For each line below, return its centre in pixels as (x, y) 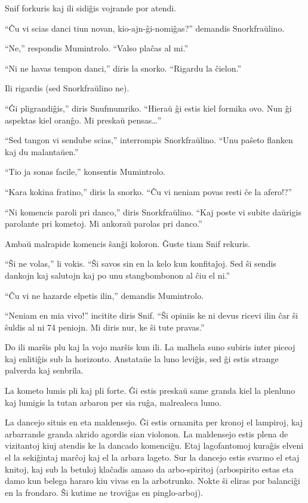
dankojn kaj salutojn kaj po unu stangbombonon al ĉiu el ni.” (118, 275)
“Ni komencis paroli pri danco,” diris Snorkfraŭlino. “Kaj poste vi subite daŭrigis (153, 212)
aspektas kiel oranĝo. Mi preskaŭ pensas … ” (83, 120)
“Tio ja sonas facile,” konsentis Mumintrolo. (85, 172)
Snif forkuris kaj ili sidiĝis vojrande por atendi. (91, 8)
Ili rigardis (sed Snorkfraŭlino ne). (67, 88)
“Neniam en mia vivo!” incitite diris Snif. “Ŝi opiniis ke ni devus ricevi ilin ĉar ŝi (152, 315)
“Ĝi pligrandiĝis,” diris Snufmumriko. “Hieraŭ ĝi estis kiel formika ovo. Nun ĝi (148, 108)
